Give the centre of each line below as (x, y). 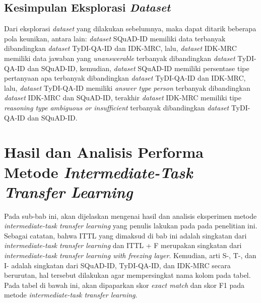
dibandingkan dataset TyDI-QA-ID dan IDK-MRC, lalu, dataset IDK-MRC (120, 48)
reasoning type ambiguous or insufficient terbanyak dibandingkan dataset (117, 107)
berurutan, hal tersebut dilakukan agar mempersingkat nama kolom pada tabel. (127, 275)
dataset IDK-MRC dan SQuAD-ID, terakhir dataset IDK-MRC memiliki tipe (123, 98)
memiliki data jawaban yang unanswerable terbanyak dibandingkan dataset (120, 58)
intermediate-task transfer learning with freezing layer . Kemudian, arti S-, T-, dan (130, 255)
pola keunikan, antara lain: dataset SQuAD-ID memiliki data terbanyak (115, 38)
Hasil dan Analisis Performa (104, 152)
